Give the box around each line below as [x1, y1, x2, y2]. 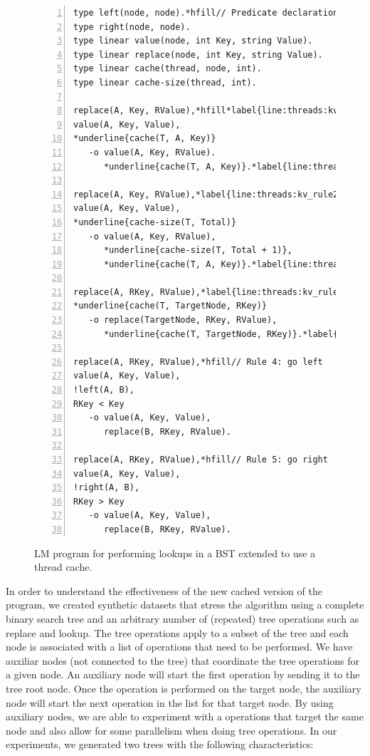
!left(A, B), [73, 385, 134, 395]
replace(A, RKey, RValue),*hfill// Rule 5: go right [73, 455, 328, 465]
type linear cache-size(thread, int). [73, 77, 257, 88]
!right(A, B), [73, 482, 140, 493]
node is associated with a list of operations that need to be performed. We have [6, 639, 353, 654]
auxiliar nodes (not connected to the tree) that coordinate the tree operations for [6, 653, 360, 668]
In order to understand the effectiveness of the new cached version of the [6, 583, 322, 598]
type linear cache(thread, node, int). [73, 63, 262, 74]
